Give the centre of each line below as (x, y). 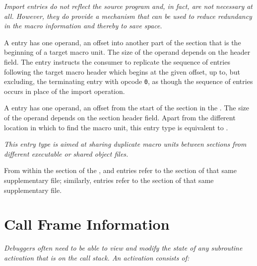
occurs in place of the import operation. (64, 91)
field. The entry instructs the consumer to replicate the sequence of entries (117, 61)
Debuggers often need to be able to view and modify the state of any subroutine (123, 248)
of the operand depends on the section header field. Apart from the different (120, 117)
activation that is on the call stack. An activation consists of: (97, 257)
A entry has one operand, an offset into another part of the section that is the (123, 42)
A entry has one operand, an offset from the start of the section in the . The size (127, 108)
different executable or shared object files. (66, 153)
